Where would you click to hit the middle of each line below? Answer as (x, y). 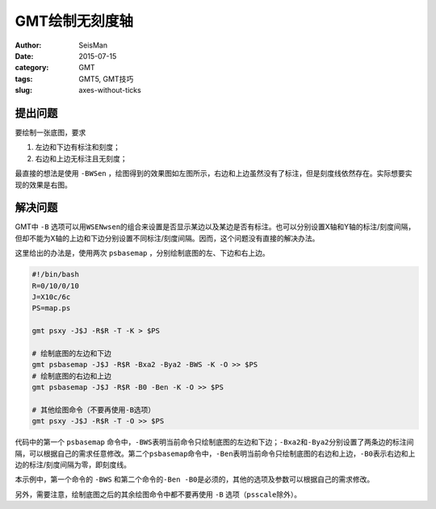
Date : (24, 56)
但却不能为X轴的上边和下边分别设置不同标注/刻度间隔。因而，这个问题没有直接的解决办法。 (167, 238)
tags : (24, 79)
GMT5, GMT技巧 (106, 79)
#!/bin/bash (56, 275)
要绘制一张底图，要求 (50, 132)
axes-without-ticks (110, 90)
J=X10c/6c (51, 297)
